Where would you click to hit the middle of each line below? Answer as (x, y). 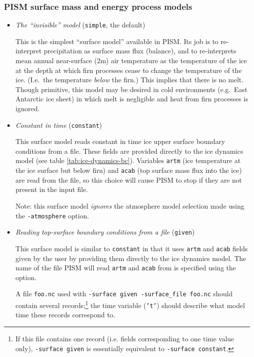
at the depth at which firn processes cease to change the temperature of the (128, 70)
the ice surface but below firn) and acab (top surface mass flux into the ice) (128, 170)
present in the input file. (52, 189)
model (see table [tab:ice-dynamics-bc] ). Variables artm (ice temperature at (128, 160)
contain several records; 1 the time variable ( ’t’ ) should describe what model (130, 304)
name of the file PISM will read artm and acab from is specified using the (126, 268)
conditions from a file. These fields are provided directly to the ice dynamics (129, 151)
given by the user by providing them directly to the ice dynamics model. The (131, 258)
